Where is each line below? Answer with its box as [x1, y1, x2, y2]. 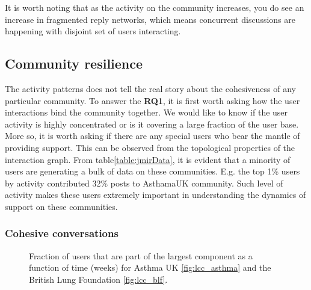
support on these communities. [5, 200, 118, 212]
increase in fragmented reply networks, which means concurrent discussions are [5, 13, 295, 25]
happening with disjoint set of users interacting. [5, 25, 181, 37]
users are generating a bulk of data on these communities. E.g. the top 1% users [5, 165, 300, 177]
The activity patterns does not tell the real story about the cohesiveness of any [5, 82, 296, 94]
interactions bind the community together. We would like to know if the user [5, 106, 288, 119]
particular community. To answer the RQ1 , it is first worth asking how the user [5, 94, 300, 106]
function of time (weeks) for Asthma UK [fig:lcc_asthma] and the [29, 261, 271, 274]
